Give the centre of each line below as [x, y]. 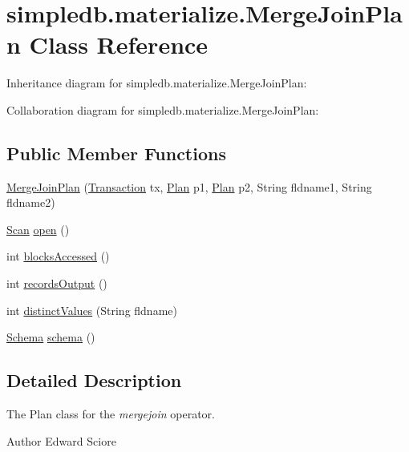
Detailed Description [94, 380]
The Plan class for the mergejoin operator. [111, 414]
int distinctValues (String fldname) [92, 310]
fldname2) [31, 202]
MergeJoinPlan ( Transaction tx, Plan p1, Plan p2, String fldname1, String [189, 186]
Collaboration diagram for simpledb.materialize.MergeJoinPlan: [163, 109]
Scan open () [38, 229]
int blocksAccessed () [58, 256]
